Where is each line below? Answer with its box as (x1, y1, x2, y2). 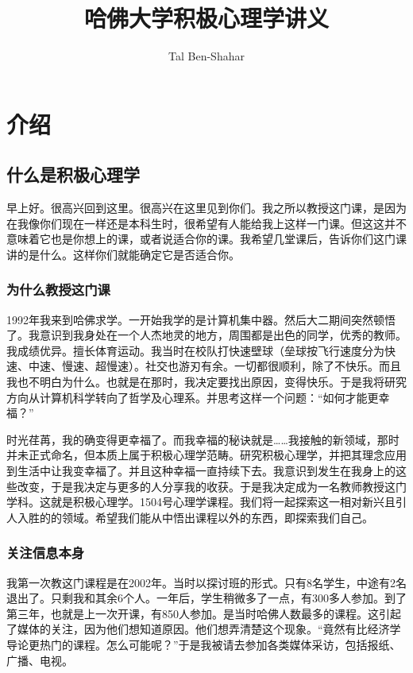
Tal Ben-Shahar (168, 48, 245, 64)
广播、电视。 (6, 652, 73, 668)
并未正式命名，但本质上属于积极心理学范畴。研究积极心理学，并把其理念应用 (6, 447, 407, 463)
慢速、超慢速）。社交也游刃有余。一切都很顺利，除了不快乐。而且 (61, 358, 401, 374)
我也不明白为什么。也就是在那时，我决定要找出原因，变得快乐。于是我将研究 (6, 373, 407, 390)
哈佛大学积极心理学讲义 (83, 2, 329, 34)
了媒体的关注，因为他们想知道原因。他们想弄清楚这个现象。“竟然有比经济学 (6, 621, 401, 637)
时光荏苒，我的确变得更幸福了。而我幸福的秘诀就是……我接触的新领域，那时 (6, 431, 399, 447)
